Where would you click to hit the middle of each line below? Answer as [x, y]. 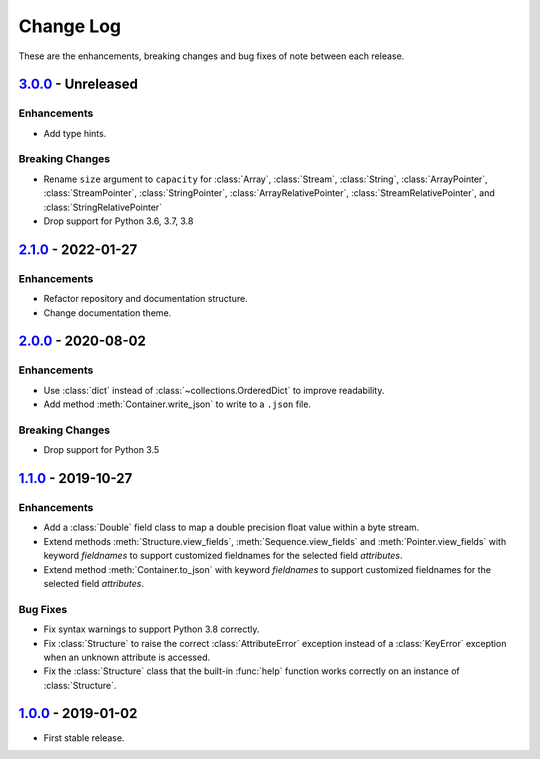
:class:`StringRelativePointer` [103, 207]
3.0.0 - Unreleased [78, 84]
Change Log [70, 26]
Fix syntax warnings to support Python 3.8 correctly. [151, 629]
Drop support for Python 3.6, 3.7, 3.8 [118, 221]
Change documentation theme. [107, 312]
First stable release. [84, 737]
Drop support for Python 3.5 [101, 450]
